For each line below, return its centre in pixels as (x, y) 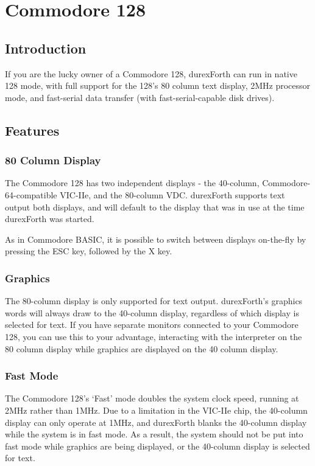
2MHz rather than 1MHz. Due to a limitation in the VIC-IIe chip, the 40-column (156, 410)
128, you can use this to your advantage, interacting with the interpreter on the (154, 336)
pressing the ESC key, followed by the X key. (89, 251)
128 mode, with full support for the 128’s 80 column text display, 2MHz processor (158, 85)
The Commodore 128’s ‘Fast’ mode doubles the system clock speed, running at (152, 398)
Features (32, 130)
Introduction (46, 48)
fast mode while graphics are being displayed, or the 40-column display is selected (157, 446)
